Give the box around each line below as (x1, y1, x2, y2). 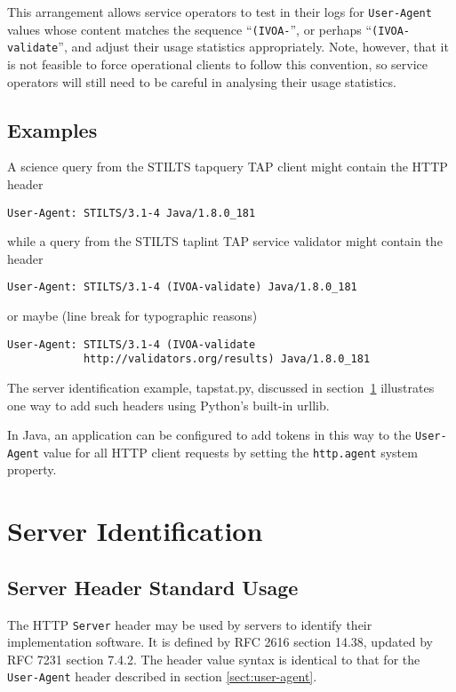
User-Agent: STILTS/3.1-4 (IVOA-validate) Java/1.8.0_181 (7, 281, 357, 294)
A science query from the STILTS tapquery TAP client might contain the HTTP (7, 157, 448, 176)
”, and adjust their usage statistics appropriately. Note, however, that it (58, 37, 449, 56)
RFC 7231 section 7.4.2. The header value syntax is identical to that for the (7, 649, 420, 668)
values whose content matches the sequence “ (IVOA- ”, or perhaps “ (7, 20, 372, 38)
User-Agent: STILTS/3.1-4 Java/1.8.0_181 (7, 206, 256, 219)
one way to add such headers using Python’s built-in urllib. (7, 395, 330, 414)
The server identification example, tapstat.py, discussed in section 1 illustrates (7, 378, 435, 396)
